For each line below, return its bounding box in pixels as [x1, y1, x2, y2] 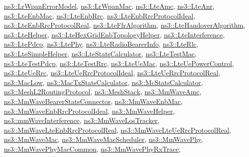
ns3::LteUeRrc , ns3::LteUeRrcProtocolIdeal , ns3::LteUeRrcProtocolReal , [4, 68, 221, 78]
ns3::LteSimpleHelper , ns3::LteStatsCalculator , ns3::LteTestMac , [4, 48, 197, 58]
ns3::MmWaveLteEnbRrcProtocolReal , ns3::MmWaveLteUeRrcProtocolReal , [4, 124, 231, 135]
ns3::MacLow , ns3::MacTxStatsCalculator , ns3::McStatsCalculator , [4, 77, 203, 87]
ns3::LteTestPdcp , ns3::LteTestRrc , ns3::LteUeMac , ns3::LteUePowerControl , [4, 58, 234, 68]
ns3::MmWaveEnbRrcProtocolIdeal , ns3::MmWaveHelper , [4, 105, 175, 116]
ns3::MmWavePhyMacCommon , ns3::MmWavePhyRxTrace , [4, 143, 181, 154]
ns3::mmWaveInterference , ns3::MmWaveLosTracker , [4, 115, 160, 125]
